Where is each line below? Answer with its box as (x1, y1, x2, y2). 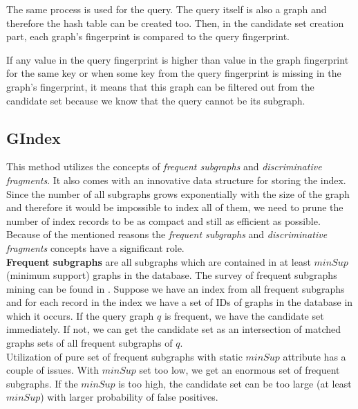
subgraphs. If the (6, 376, 78, 390)
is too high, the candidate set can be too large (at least (118, 376, 352, 390)
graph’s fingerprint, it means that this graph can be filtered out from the (6, 79, 314, 93)
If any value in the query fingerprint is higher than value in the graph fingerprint (6, 52, 349, 66)
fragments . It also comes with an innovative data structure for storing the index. (6, 172, 346, 187)
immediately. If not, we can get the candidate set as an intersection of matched (6, 322, 341, 336)
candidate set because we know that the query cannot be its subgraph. (6, 93, 305, 107)
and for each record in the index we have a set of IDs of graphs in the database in (6, 295, 353, 309)
